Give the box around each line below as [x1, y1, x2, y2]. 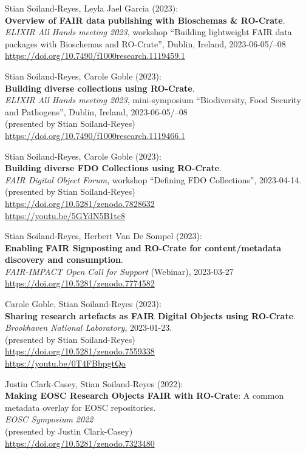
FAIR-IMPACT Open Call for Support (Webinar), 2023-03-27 [5, 265, 234, 277]
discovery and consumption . [5, 253, 123, 266]
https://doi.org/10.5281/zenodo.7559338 [5, 345, 155, 357]
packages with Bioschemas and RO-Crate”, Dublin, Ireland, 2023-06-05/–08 [5, 37, 286, 50]
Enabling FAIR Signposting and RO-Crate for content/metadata [5, 241, 282, 254]
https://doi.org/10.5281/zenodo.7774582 [5, 277, 155, 290]
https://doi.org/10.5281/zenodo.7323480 [5, 436, 155, 449]
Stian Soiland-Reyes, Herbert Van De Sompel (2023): [5, 229, 202, 242]
